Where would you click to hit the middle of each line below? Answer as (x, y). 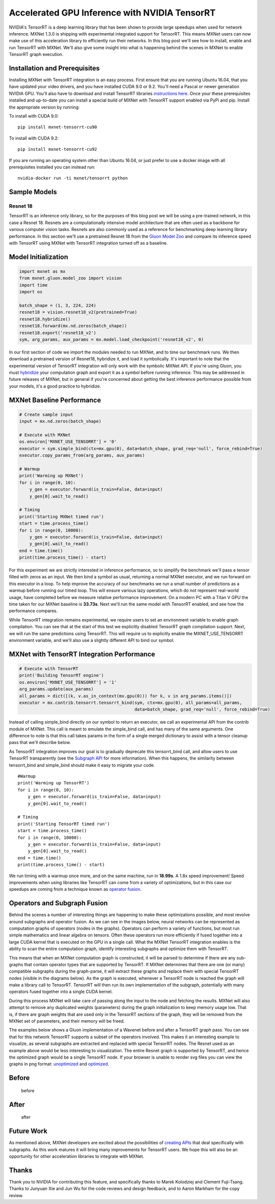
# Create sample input (46, 414)
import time (34, 285)
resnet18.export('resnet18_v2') (58, 333)
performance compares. (33, 611)
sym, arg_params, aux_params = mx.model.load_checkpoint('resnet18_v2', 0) (112, 339)
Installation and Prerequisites (54, 68)
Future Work (28, 1131)
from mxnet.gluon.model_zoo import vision (70, 278)
